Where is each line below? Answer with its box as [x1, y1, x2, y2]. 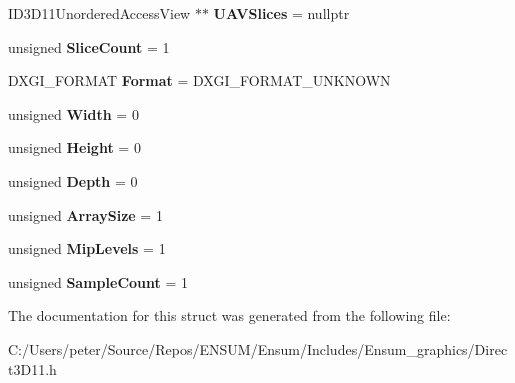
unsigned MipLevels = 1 [8, 238, 166, 259]
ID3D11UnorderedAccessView [8, 3, 191, 23]
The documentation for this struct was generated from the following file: [8, 305, 451, 326]
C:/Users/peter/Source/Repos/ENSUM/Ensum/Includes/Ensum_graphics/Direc [8, 338, 508, 359]
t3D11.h [8, 358, 57, 379]
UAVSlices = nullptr [213, 3, 350, 23]
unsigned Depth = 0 [8, 170, 138, 191]
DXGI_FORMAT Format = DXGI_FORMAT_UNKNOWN [8, 70, 391, 91]
